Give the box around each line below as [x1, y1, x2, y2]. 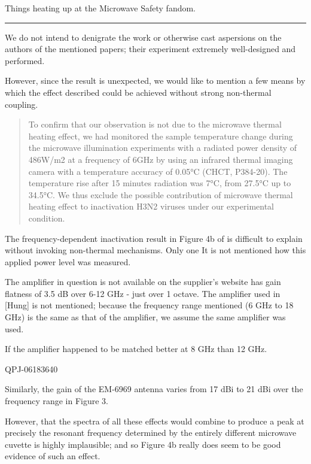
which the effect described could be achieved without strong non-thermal [5, 86, 272, 98]
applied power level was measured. [5, 255, 131, 268]
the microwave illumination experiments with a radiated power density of [28, 141, 297, 154]
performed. [5, 54, 45, 66]
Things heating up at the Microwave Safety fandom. [5, 2, 196, 14]
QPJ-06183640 [5, 362, 58, 375]
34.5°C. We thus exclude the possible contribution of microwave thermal [28, 188, 293, 201]
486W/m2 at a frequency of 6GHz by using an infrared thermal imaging [28, 153, 293, 165]
